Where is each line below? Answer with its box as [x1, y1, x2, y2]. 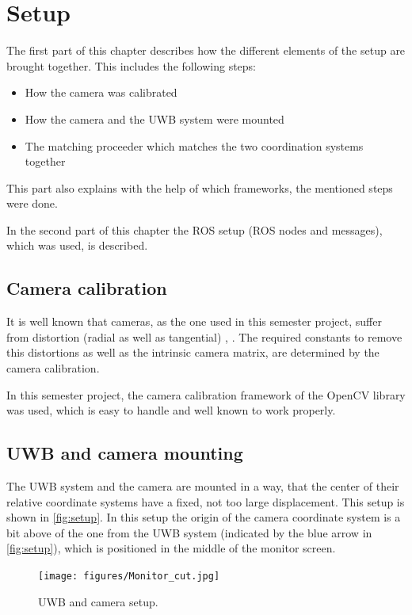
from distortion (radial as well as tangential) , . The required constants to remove [6, 328, 402, 345]
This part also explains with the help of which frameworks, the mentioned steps [6, 179, 393, 196]
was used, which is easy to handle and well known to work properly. [6, 402, 336, 418]
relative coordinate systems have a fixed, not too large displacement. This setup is [6, 493, 405, 510]
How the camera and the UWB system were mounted [25, 110, 284, 127]
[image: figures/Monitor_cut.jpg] [38, 571, 220, 582]
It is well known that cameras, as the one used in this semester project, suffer [6, 313, 382, 330]
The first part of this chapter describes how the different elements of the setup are [6, 42, 406, 59]
